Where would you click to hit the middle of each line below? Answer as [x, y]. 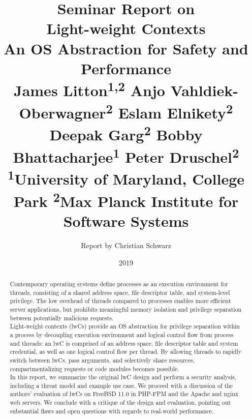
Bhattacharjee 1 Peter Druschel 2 [126, 155]
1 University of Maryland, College [126, 178]
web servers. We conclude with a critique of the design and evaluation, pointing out [120, 402]
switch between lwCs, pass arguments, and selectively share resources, [102, 360]
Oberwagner [62, 112]
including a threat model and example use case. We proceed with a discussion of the [121, 385]
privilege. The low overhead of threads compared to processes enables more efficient [120, 301]
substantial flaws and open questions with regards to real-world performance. [112, 411]
